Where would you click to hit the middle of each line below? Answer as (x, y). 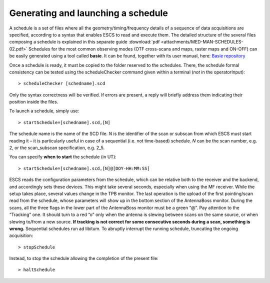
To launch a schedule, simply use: (44, 111)
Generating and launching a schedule (89, 13)
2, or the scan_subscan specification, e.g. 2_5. (57, 148)
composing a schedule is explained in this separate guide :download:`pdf (84, 42)
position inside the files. (34, 102)
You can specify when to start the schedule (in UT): (63, 157)
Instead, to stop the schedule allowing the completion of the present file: (84, 258)
